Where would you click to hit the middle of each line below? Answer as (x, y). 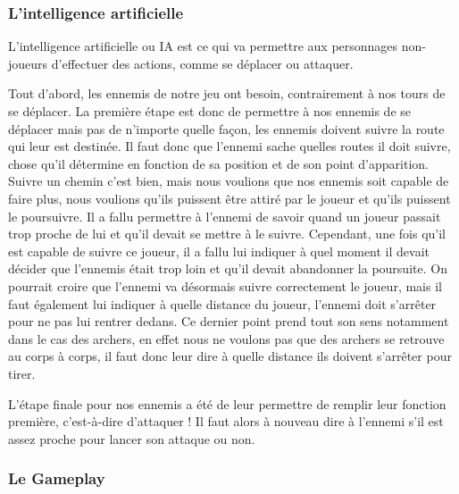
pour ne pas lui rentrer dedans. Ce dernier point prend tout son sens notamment (229, 321)
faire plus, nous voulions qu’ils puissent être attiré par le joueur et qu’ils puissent (229, 198)
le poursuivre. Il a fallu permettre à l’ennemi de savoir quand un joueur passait (225, 216)
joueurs (28, 63)
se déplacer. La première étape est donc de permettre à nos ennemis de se (210, 111)
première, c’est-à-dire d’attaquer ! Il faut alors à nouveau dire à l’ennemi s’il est (226, 421)
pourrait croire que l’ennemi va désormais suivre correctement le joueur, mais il (225, 285)
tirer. (22, 373)
